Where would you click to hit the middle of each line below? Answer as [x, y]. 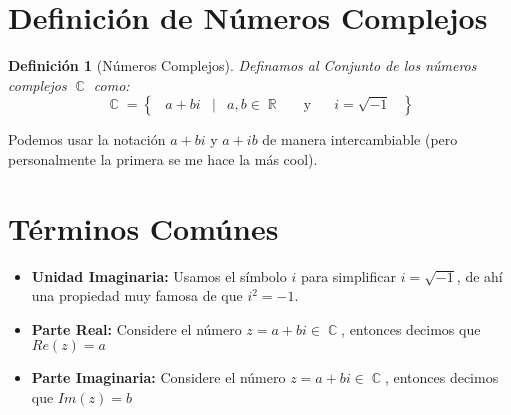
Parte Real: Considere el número [136, 328]
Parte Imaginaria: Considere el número [158, 377]
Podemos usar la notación [87, 139]
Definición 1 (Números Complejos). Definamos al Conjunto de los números [242, 65]
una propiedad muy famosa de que [137, 295]
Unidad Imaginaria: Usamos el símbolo [159, 275]
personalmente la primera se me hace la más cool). [163, 158]
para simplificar [348, 275]
